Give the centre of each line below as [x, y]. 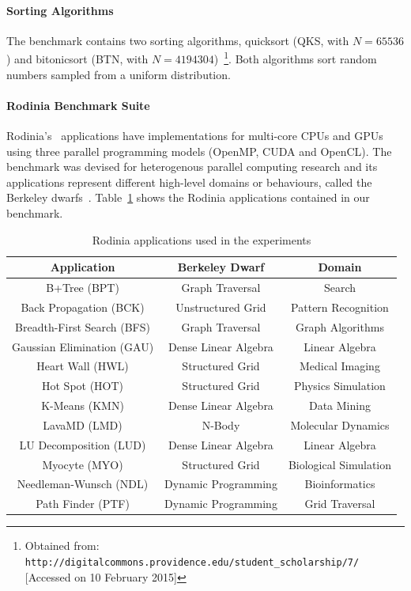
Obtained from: [62, 546]
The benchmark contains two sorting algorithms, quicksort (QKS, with [178, 40]
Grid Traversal [340, 504]
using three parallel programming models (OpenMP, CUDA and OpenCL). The [199, 151]
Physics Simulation [340, 386]
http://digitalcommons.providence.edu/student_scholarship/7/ [192, 563]
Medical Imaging [340, 366]
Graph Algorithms [340, 326]
